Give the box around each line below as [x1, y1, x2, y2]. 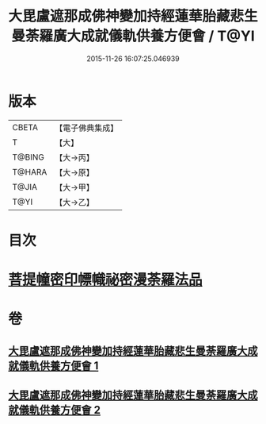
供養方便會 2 [39, 403, 101, 417]
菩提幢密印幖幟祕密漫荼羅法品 [8, 271, 203, 289]
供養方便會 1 [39, 359, 99, 372]
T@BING [12, 152, 45, 163]
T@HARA [12, 166, 47, 177]
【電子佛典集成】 [55, 122, 119, 133]
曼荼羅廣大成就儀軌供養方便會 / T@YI [11, 27, 255, 45]
